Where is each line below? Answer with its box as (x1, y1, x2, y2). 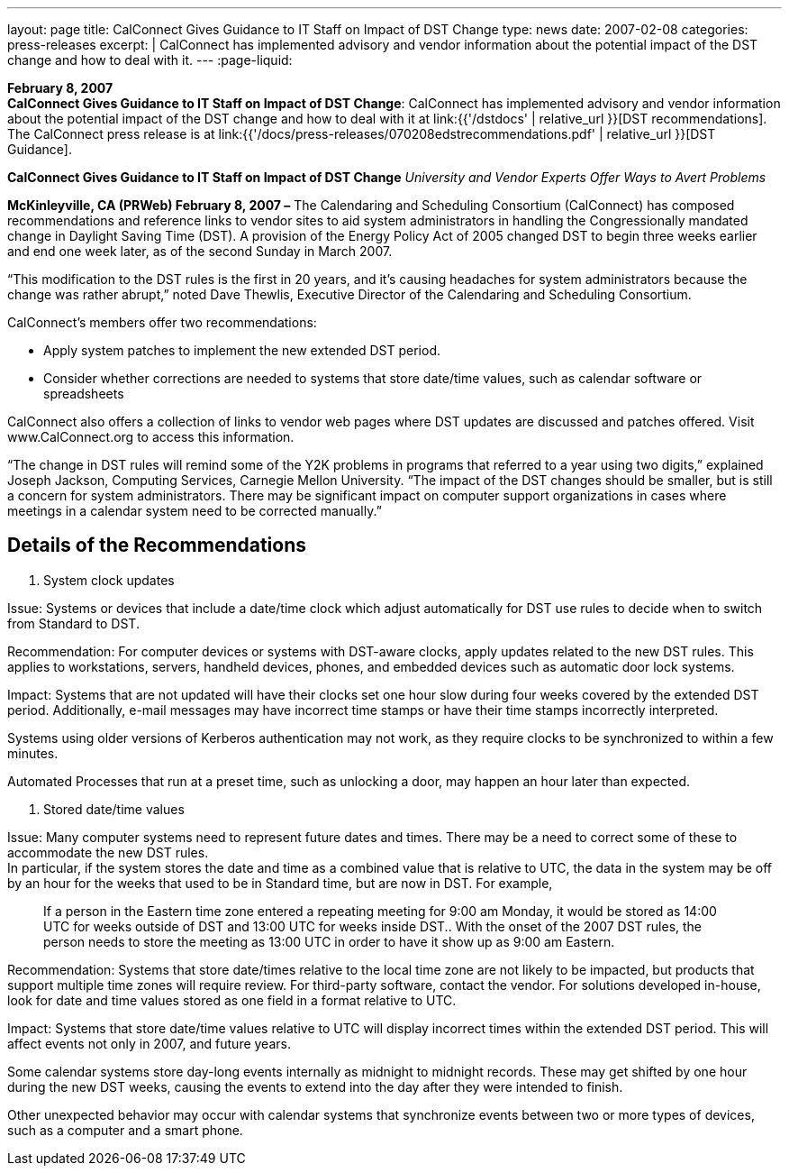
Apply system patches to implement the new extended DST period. (43, 343, 441, 358)
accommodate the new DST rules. (7, 844, 209, 860)
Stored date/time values (43, 801, 185, 817)
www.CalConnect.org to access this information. (7, 429, 295, 444)
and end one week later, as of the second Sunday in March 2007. (7, 243, 393, 259)
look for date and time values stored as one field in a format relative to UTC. (7, 992, 457, 1008)
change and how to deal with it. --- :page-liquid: (7, 52, 293, 68)
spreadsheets (43, 386, 124, 401)
